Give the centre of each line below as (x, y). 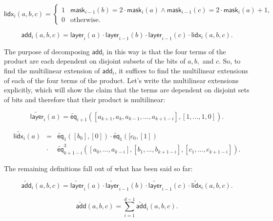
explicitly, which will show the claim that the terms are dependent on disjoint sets (127, 90)
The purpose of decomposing (47, 51)
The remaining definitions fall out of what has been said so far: (98, 168)
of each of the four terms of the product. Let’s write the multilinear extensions (121, 80)
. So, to (230, 61)
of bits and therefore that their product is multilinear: (85, 99)
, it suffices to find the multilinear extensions (181, 70)
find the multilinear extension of (52, 70)
